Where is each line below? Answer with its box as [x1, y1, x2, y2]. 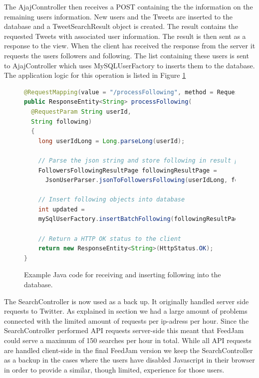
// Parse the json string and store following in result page [38, 157, 250, 164]
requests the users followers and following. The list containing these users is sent [4, 50, 249, 60]
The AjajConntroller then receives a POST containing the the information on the [4, 1, 253, 11]
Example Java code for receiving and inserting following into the [24, 269, 221, 280]
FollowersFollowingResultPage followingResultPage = [38, 167, 217, 174]
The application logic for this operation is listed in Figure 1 [4, 70, 186, 80]
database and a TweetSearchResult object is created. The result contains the [4, 21, 238, 31]
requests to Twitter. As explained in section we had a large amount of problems [4, 306, 248, 316]
